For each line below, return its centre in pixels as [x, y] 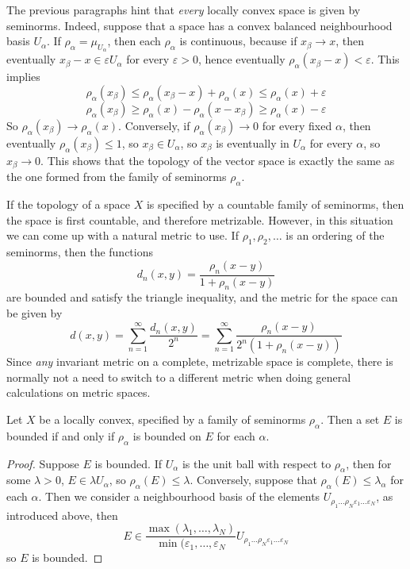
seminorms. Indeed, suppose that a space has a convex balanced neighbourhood [199, 25]
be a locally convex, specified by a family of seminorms [172, 419]
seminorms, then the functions [80, 252]
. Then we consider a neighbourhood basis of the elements [179, 496]
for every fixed [297, 125]
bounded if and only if [61, 435]
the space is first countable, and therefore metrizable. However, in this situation [200, 219]
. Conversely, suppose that [253, 480]
